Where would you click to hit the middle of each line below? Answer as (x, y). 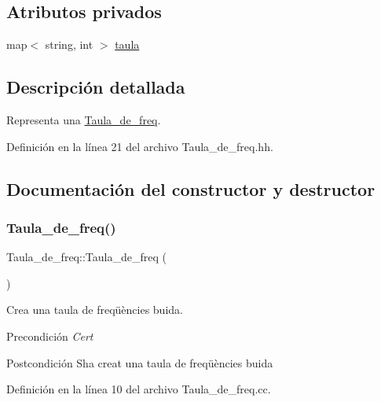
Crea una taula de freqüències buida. (95, 310)
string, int (69, 44)
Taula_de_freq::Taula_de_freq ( (86, 257)
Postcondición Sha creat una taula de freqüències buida (140, 362)
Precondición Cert (50, 336)
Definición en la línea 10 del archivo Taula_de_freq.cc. (139, 389)
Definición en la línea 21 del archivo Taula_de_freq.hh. (140, 146)
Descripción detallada (96, 87)
